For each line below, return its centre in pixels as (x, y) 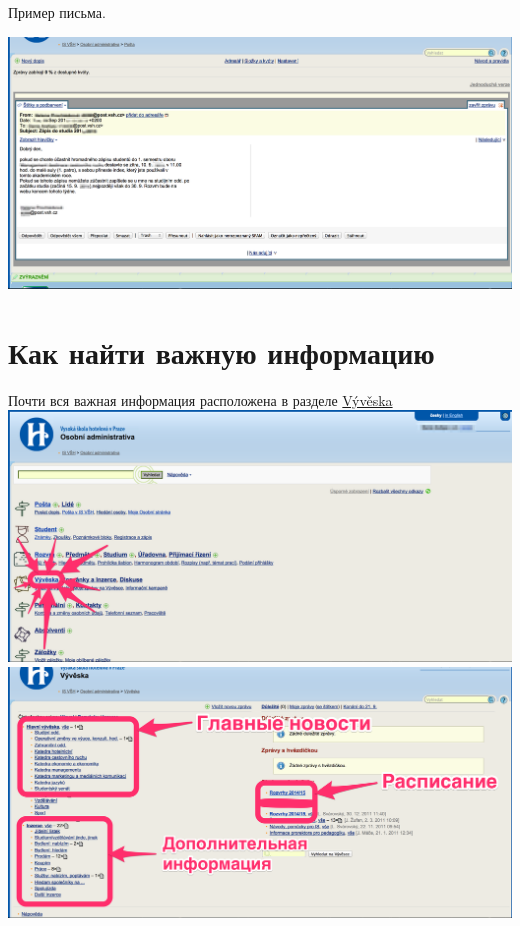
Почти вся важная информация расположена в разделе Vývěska (200, 399)
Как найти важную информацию (221, 351)
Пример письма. (57, 12)
